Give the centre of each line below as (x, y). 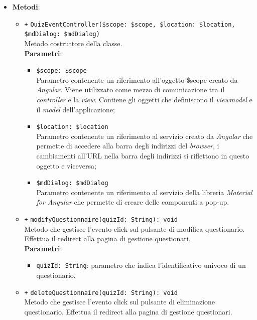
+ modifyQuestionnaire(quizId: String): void (101, 220)
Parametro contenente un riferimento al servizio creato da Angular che (145, 136)
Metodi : (26, 7)
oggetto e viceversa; (66, 165)
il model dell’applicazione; (76, 109)
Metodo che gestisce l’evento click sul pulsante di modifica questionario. (135, 228)
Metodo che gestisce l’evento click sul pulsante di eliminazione (120, 302)
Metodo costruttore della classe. (73, 43)
